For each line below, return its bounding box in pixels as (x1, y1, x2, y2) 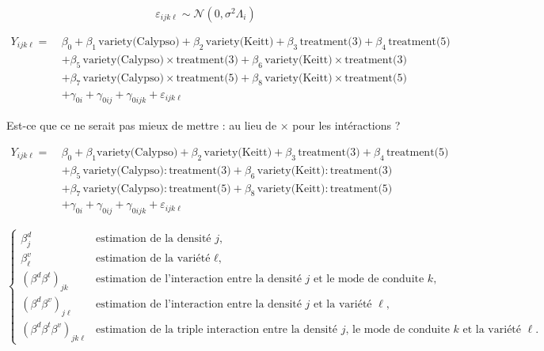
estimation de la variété (96, 253, 211, 265)
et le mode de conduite (314, 274, 424, 285)
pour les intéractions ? (292, 117, 401, 134)
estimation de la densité (96, 233, 211, 244)
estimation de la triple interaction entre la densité (96, 323, 338, 335)
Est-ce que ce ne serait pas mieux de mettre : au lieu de (6, 117, 277, 134)
